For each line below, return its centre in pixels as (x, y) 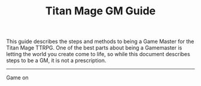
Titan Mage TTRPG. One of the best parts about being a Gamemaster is (94, 48)
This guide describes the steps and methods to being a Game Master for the (100, 42)
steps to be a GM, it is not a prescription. (56, 60)
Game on (17, 78)
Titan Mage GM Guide (100, 11)
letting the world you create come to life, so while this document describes (98, 54)
